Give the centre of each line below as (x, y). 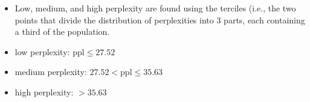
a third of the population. (62, 31)
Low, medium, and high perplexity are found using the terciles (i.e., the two (155, 8)
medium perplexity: (51, 72)
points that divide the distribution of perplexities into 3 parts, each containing (160, 19)
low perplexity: (42, 51)
